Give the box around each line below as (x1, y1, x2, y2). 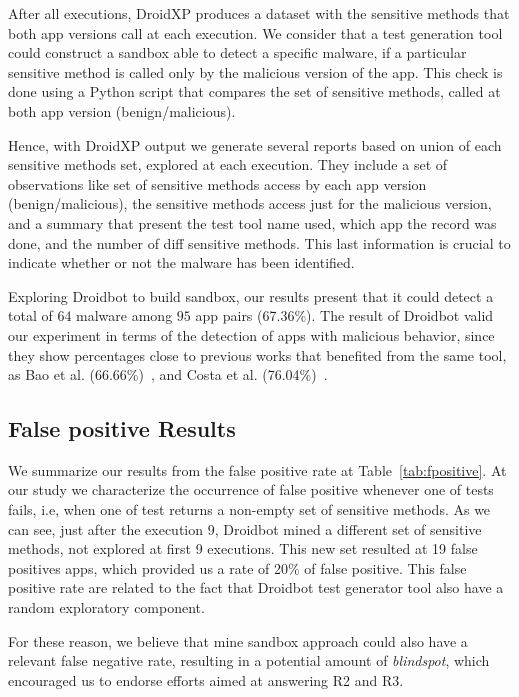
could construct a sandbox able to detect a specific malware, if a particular (8, 42, 467, 63)
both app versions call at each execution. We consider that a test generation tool (8, 22, 503, 43)
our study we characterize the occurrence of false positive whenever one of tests (8, 479, 494, 500)
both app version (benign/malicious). (8, 100, 236, 121)
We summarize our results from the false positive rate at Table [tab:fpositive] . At (8, 459, 507, 480)
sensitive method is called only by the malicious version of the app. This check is (8, 61, 503, 82)
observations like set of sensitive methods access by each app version (8, 173, 427, 194)
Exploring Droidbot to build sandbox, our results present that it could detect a (8, 285, 494, 306)
